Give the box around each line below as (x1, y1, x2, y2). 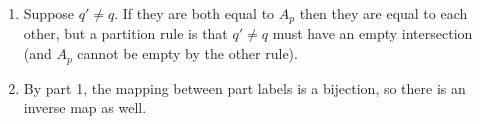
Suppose (23, 3, 75, 23)
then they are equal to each (299, 3, 468, 23)
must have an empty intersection (272, 23, 473, 44)
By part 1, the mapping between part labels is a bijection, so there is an (23, 77, 466, 98)
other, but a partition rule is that (23, 23, 228, 44)
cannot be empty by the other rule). (77, 43, 298, 64)
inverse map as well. (23, 97, 147, 118)
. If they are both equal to (114, 3, 275, 23)
